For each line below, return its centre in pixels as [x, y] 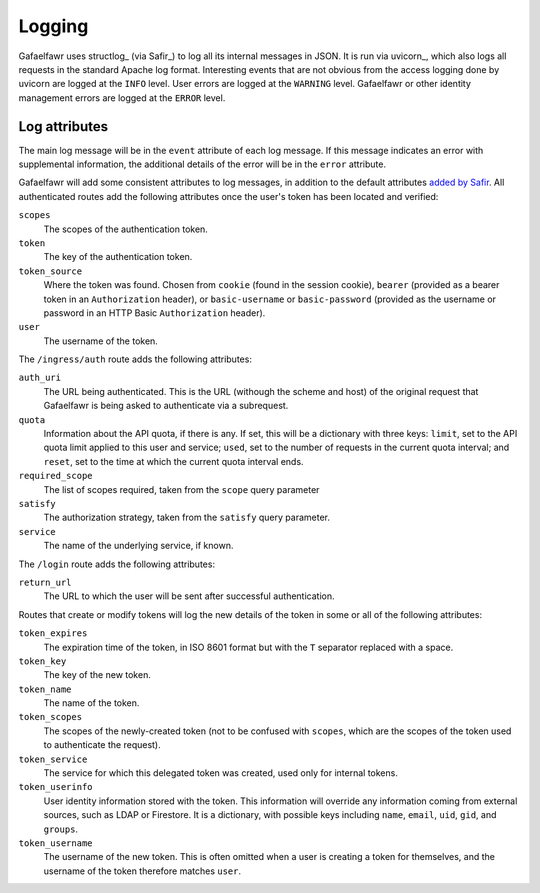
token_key [42, 661]
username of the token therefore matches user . [142, 871]
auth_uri [40, 378]
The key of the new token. [97, 675]
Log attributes [63, 126]
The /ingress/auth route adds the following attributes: [135, 359]
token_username [56, 843]
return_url [45, 582]
